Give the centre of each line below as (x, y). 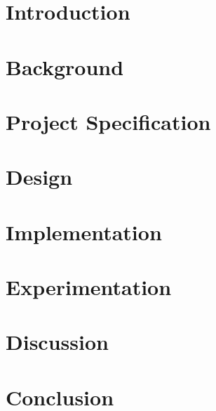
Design (39, 177)
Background (65, 66)
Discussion (57, 342)
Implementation (84, 231)
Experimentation (89, 287)
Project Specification (108, 121)
